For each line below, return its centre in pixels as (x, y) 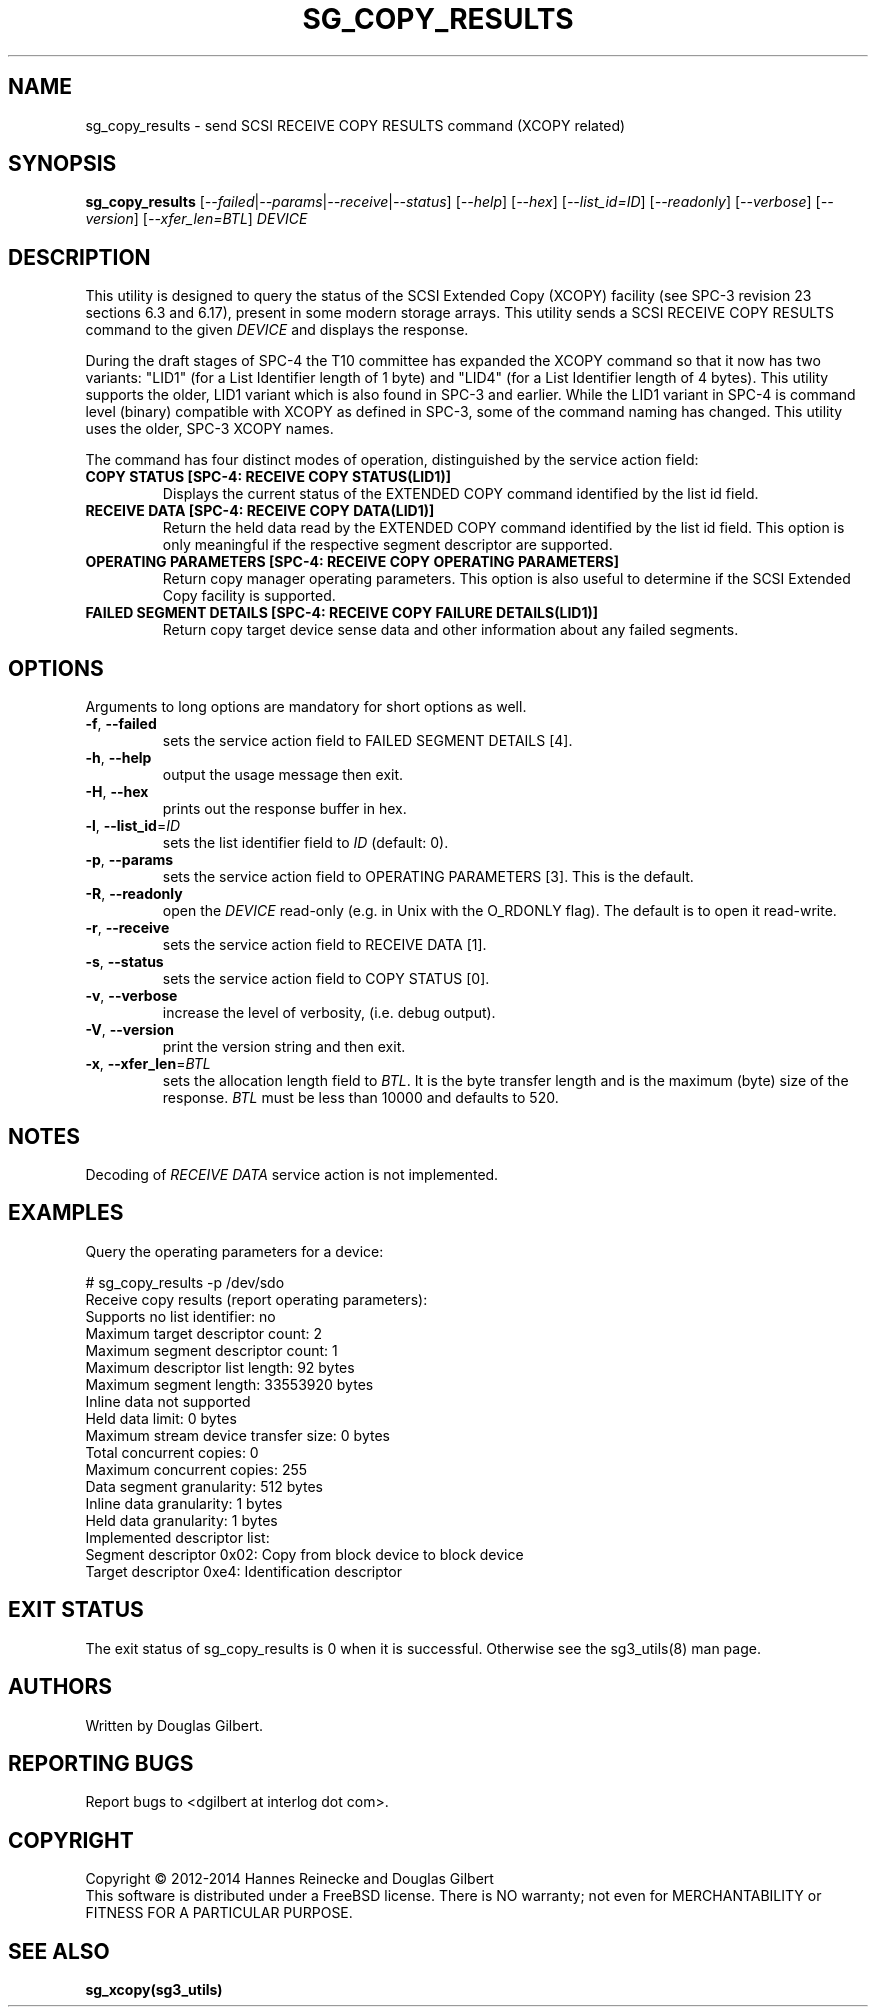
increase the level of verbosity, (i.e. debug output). (329, 1013)
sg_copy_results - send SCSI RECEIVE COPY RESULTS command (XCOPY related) (355, 125)
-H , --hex (117, 792)
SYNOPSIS (62, 164)
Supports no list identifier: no (180, 1316)
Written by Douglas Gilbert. (174, 1725)
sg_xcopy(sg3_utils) (154, 1990)
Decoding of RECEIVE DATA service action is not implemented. (292, 1174)
